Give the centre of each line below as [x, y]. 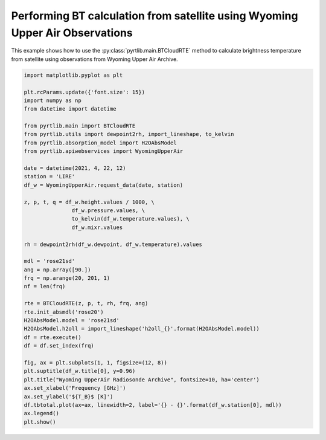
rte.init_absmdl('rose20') [64, 312]
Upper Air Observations [72, 33]
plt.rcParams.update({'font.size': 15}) [84, 92]
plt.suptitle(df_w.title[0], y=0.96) [80, 371]
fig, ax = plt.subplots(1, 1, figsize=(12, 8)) [95, 363]
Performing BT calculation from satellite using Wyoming [155, 16]
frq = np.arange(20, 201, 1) [67, 278]
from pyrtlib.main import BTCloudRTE [80, 126]
